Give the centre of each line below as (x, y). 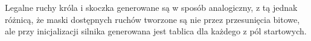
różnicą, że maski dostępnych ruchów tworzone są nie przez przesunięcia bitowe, (152, 19)
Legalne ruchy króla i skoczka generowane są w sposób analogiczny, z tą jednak (151, 7)
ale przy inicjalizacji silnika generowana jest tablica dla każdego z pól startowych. (156, 31)
